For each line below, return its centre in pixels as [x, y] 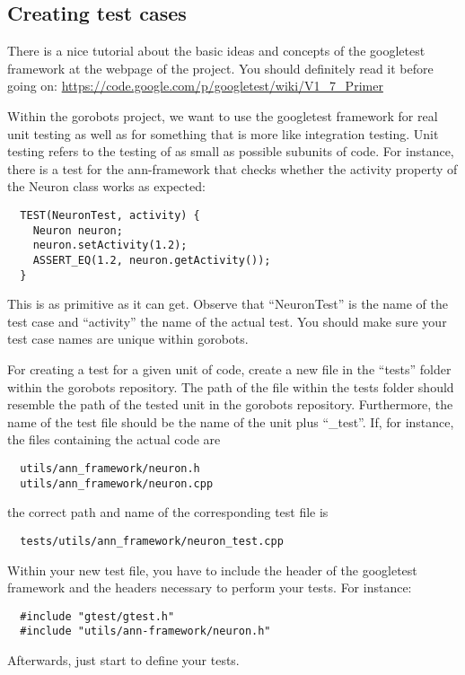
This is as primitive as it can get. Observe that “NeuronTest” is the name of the [228, 304]
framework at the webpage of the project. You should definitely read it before [220, 68]
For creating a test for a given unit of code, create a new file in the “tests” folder [229, 369]
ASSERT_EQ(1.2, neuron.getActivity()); [152, 260]
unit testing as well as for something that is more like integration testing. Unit [223, 133]
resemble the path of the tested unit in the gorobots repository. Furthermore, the [230, 404]
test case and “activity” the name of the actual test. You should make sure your [227, 321]
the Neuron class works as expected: [106, 186]
